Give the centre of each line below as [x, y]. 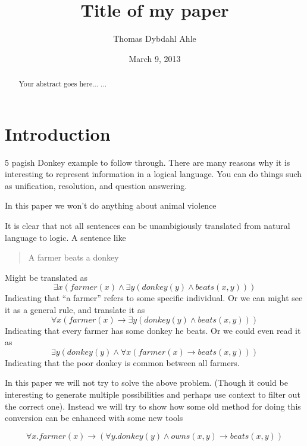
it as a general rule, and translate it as [75, 310]
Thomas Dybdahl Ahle [155, 38]
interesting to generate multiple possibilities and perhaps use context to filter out [153, 394]
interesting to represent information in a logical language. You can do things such [153, 174]
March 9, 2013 [155, 58]
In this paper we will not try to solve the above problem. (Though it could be [146, 382]
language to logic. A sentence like [65, 237]
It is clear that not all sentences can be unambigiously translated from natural [148, 226]
